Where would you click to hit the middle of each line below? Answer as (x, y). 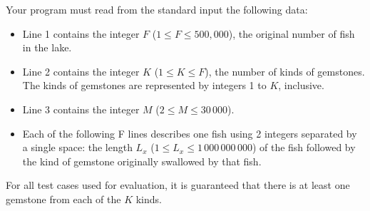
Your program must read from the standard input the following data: (157, 9)
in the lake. (47, 47)
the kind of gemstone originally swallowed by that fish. (142, 161)
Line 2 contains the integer (81, 71)
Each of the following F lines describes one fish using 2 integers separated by (190, 133)
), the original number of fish (292, 33)
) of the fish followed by (304, 147)
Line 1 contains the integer (81, 33)
